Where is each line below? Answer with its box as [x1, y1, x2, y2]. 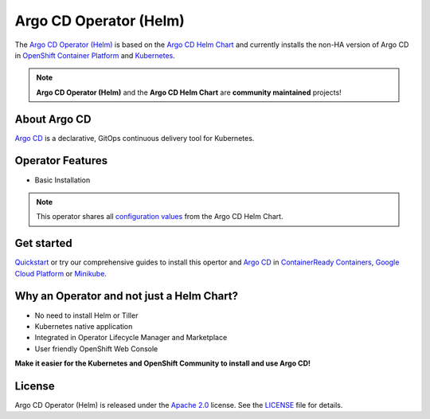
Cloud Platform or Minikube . [14, 268, 107, 278]
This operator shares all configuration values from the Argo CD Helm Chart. [36, 212, 283, 221]
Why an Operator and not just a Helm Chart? [14, 289, 239, 303]
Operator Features [14, 154, 107, 167]
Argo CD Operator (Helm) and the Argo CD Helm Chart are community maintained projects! [36, 88, 342, 97]
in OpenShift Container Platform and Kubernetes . [14, 50, 175, 60]
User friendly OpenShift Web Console [34, 343, 158, 354]
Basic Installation [34, 175, 91, 185]
